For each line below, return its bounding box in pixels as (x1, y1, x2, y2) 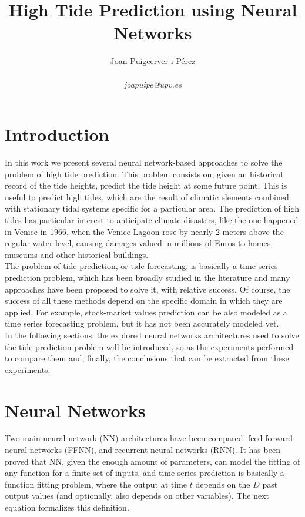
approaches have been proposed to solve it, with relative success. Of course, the (5, 283, 290, 295)
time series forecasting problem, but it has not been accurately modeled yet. (5, 317, 279, 330)
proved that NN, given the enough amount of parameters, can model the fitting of (5, 455, 300, 467)
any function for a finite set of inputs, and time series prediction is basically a (5, 466, 284, 479)
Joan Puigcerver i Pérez (110, 55, 196, 67)
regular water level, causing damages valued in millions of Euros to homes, (5, 237, 273, 249)
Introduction (5, 122, 109, 146)
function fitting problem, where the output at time (5, 478, 187, 490)
